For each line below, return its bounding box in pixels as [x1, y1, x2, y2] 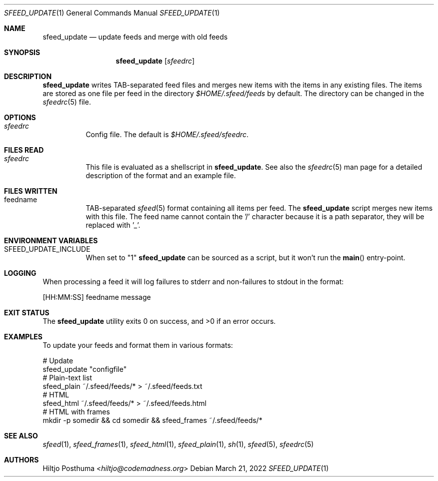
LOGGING [4, 269, 36, 277]
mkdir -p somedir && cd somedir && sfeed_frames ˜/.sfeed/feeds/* [42, 416, 262, 424]
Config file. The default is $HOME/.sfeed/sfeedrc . [85, 130, 249, 139]
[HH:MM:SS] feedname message [42, 293, 151, 301]
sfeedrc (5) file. [42, 98, 91, 106]
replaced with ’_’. [85, 221, 140, 229]
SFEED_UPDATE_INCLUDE [4, 245, 90, 253]
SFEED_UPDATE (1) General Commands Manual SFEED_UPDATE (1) [4, 9, 220, 17]
